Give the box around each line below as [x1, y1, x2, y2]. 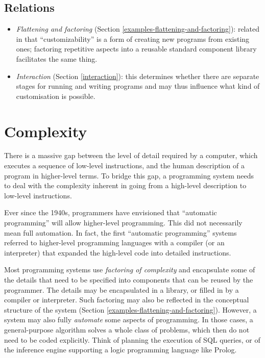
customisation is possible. [16, 90, 95, 101]
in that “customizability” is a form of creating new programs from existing [16, 33, 250, 44]
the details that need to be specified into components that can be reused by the [4, 274, 253, 285]
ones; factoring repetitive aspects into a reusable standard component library [16, 43, 257, 54]
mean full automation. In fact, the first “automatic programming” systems [4, 227, 237, 238]
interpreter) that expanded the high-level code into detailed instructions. [4, 247, 231, 258]
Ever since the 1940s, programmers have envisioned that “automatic [4, 207, 217, 218]
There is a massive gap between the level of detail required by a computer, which [4, 150, 258, 161]
